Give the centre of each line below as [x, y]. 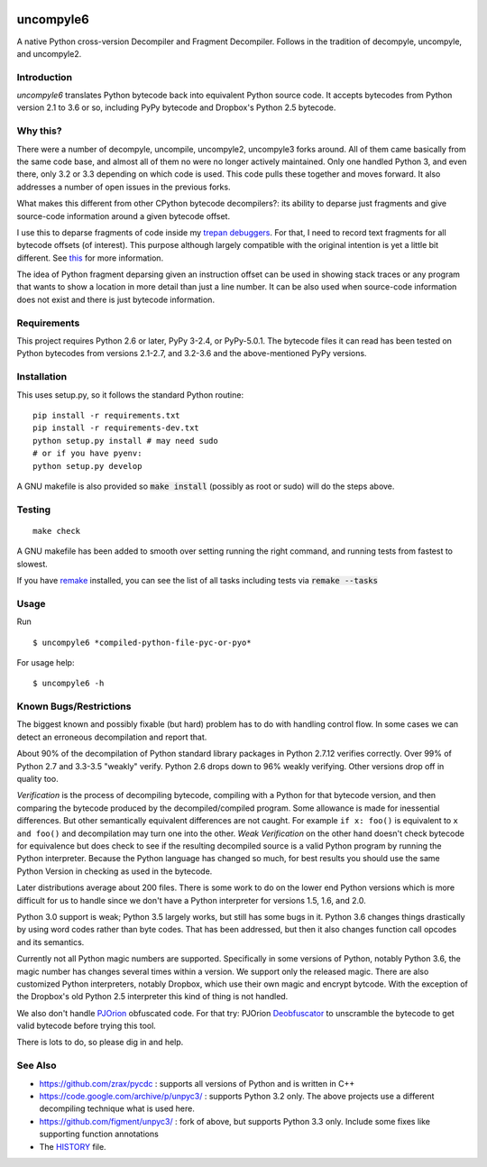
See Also [37, 1066]
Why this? [39, 131]
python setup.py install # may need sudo [125, 441]
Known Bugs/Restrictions [74, 706]
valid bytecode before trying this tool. [87, 1026]
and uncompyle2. [49, 53]
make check [57, 531]
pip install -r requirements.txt [106, 415]
